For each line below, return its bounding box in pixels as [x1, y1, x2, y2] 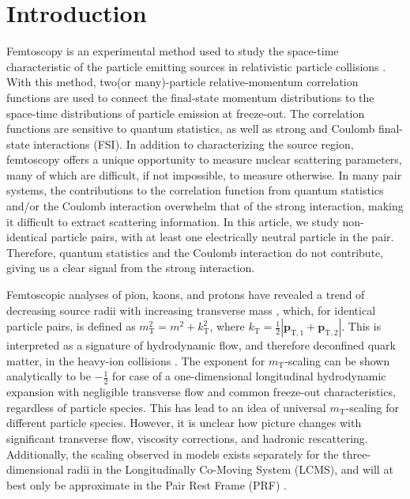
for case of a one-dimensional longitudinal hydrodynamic [112, 368, 386, 384]
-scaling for [345, 399, 399, 415]
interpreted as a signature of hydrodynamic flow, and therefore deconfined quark [6, 337, 396, 353]
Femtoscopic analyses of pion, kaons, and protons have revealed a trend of [6, 286, 365, 303]
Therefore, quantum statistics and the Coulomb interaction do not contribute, [6, 244, 384, 260]
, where [209, 318, 245, 335]
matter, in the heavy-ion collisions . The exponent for [6, 352, 265, 369]
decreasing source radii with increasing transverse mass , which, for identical [6, 301, 376, 318]
